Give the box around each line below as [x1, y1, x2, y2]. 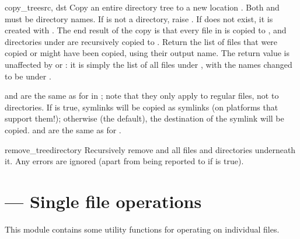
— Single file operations [5, 189, 202, 213]
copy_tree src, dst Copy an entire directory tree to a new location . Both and [5, 1, 280, 13]
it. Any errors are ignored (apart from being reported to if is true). [5, 155, 244, 167]
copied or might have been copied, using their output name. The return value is [5, 47, 289, 59]
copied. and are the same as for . [5, 123, 121, 136]
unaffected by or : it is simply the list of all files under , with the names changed [5, 58, 292, 70]
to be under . [5, 70, 51, 82]
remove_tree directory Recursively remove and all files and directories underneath [5, 143, 296, 155]
